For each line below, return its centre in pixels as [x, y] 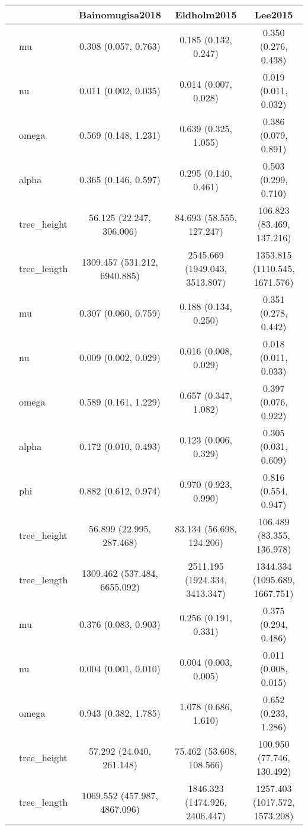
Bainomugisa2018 [120, 15]
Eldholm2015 [206, 15]
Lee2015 [274, 15]
